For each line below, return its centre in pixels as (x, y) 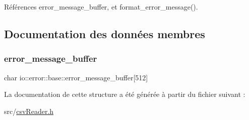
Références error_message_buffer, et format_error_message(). (101, 7)
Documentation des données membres (105, 33)
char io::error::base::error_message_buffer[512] (76, 77)
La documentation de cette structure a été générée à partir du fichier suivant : (125, 94)
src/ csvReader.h (29, 111)
